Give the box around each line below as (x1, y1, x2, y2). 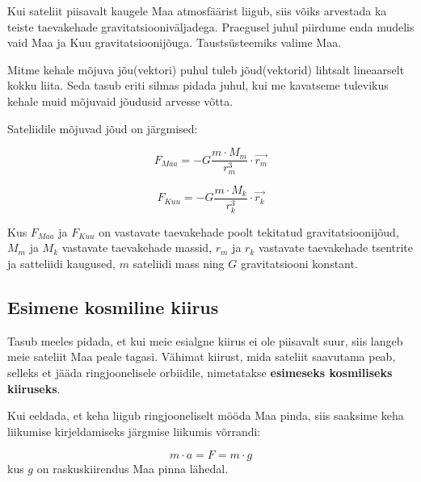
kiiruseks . (7, 379, 61, 396)
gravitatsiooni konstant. (240, 255, 358, 271)
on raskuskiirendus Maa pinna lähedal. (36, 460, 229, 477)
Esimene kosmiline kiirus (7, 294, 219, 319)
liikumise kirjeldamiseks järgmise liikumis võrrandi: (7, 422, 261, 439)
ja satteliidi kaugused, (7, 255, 116, 271)
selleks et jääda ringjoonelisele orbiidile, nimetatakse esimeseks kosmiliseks (7, 363, 393, 380)
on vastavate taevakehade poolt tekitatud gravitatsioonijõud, (99, 223, 399, 240)
